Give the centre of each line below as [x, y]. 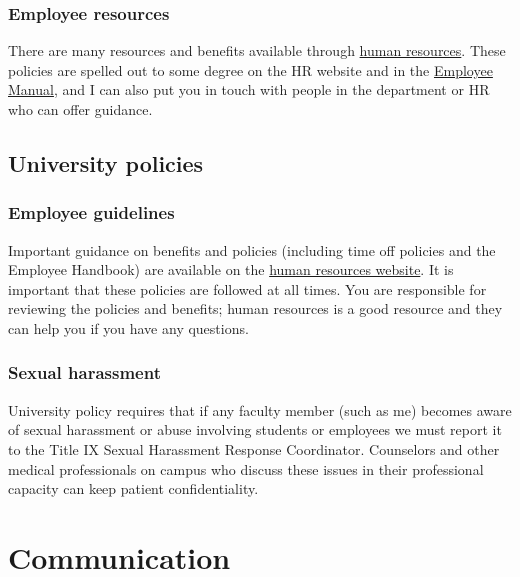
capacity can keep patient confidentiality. [133, 488]
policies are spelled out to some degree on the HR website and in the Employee [250, 69]
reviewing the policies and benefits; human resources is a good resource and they [255, 308]
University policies [106, 162]
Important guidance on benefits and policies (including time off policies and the [252, 249]
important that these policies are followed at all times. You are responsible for [247, 288]
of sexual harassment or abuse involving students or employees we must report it [255, 429]
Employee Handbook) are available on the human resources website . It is [231, 269]
